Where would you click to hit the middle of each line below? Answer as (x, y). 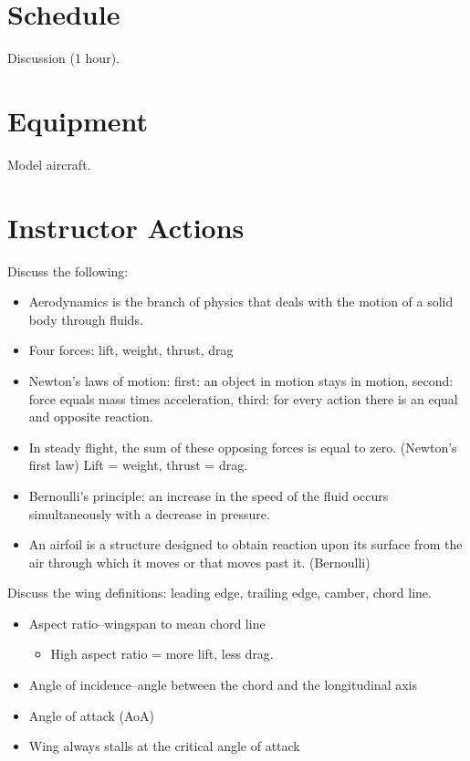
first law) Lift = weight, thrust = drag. (138, 465)
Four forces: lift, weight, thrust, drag (131, 350)
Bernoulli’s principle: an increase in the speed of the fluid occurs (209, 495)
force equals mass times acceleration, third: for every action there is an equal (243, 398)
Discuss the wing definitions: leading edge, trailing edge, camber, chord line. (219, 593)
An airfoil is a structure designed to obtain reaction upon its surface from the (245, 544)
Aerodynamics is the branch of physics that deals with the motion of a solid (241, 302)
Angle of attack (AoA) (92, 715)
